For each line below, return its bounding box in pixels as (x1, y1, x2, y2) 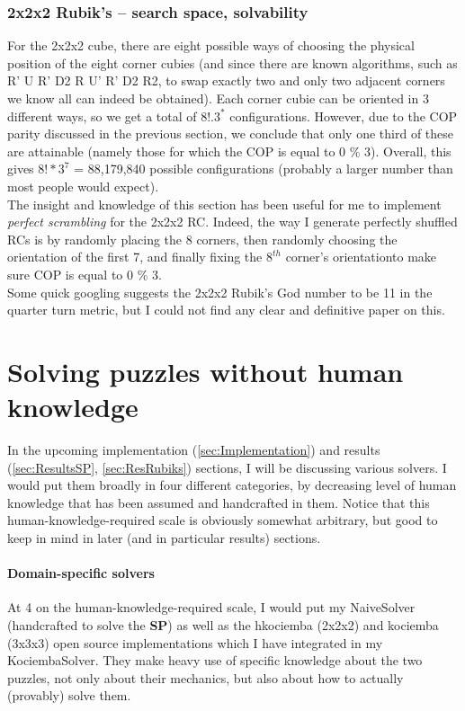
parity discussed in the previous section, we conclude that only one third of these (7, 124, 454, 143)
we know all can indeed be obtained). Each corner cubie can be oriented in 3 (7, 89, 429, 107)
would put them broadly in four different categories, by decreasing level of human (7, 475, 457, 494)
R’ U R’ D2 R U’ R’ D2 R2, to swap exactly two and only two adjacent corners (7, 71, 445, 90)
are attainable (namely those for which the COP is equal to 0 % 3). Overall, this (7, 141, 452, 160)
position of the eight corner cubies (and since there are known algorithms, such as (7, 53, 458, 72)
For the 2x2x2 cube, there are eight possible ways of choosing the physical (7, 36, 415, 55)
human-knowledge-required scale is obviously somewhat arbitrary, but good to (7, 511, 438, 529)
